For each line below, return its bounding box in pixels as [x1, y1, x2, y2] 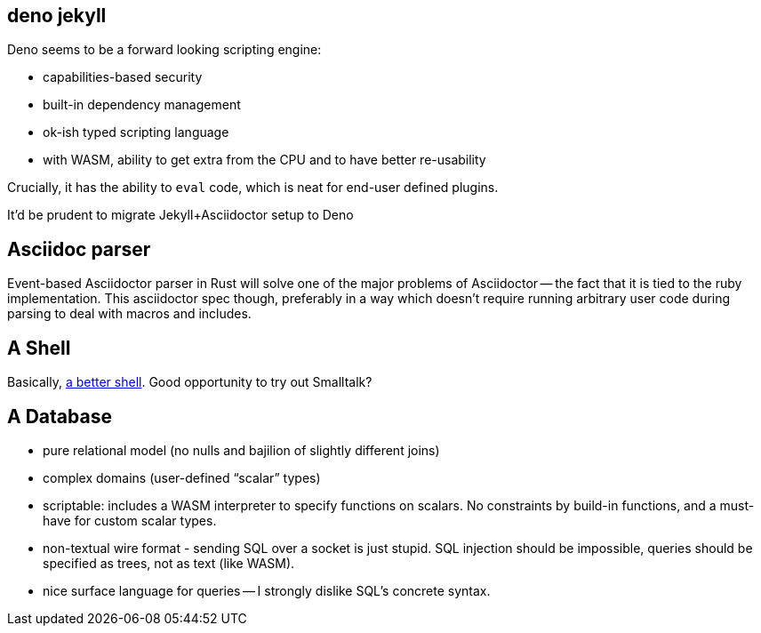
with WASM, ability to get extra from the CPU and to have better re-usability [43, 152, 486, 168]
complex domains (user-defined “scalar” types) [43, 469, 321, 485]
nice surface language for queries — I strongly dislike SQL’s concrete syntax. [43, 582, 491, 598]
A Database [7, 405, 112, 428]
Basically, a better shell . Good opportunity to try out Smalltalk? [7, 374, 372, 390]
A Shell [7, 336, 71, 359]
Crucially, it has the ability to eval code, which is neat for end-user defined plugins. [7, 180, 499, 196]
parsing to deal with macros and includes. [7, 306, 252, 322]
